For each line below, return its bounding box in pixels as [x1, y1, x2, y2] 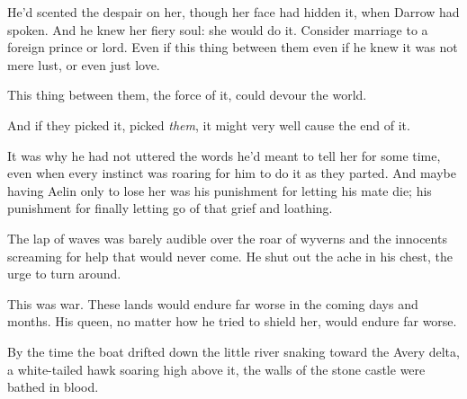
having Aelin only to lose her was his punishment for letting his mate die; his [7, 181, 432, 199]
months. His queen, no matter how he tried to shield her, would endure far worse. [7, 312, 457, 331]
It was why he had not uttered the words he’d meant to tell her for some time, [7, 146, 441, 164]
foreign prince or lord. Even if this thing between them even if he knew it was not [7, 38, 458, 57]
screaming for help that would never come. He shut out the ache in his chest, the [7, 246, 454, 265]
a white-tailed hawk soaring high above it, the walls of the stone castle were [7, 359, 426, 378]
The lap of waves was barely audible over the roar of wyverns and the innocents [7, 228, 447, 247]
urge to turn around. [7, 264, 121, 283]
